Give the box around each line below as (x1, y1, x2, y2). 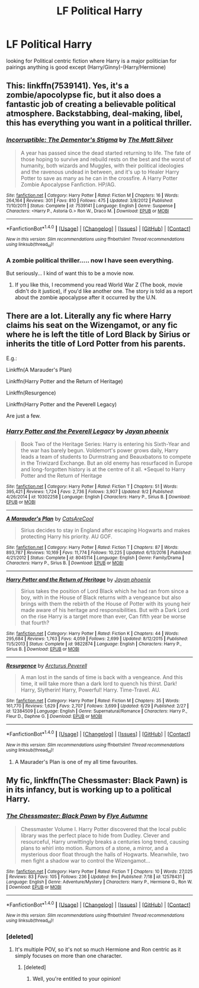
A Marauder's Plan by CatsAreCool (6, 515, 94, 522)
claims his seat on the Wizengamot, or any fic (6, 320, 178, 330)
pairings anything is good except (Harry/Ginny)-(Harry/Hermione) (6, 64, 166, 71)
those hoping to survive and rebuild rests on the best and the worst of (20, 156, 191, 163)
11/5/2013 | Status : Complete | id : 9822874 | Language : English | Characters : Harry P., (6, 641, 182, 647)
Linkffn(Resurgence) (6, 389, 56, 396)
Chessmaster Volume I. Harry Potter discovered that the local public (20, 825, 187, 832)
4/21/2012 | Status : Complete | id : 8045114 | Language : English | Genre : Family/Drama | (6, 555, 184, 561)
